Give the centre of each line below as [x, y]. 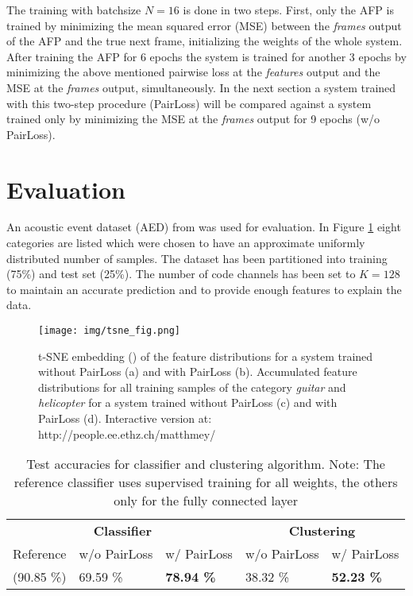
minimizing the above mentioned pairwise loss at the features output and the [193, 72]
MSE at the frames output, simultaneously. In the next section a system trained [201, 87]
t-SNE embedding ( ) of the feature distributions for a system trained [206, 356]
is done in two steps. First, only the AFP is [288, 10]
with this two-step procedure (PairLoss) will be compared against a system [189, 103]
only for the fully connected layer [206, 501]
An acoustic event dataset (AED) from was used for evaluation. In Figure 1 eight [204, 227]
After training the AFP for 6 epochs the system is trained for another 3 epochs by [206, 56]
